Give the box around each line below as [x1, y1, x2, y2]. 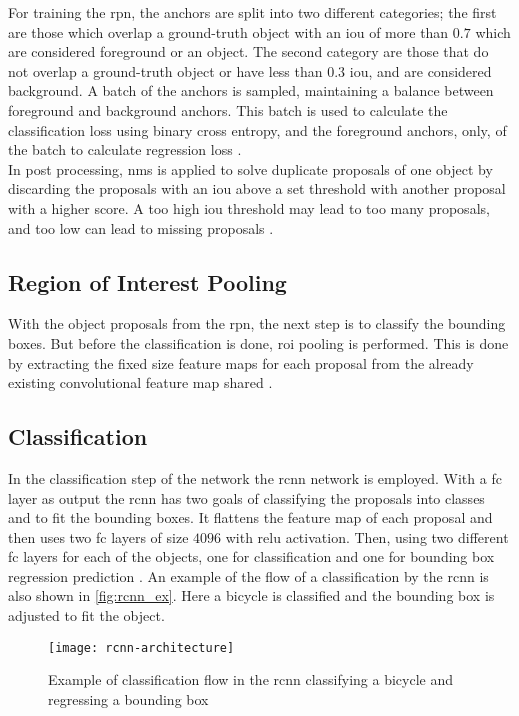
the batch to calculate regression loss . [8, 139, 242, 160]
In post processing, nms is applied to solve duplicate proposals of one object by [8, 158, 493, 179]
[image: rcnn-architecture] [48, 640, 235, 655]
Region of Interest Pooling [8, 266, 287, 297]
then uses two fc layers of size [8, 526, 189, 547]
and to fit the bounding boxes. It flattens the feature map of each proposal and [8, 507, 493, 528]
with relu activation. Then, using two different [225, 526, 509, 547]
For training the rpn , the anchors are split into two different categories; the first [8, 2, 497, 22]
